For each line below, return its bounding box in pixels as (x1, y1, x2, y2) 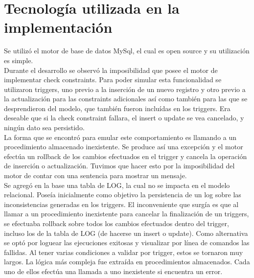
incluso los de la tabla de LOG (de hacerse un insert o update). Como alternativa (4, 228, 248, 238)
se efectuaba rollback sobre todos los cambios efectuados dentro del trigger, (4, 218, 229, 228)
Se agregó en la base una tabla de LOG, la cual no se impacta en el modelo (4, 180, 230, 190)
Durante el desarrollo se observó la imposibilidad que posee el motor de (4, 65, 218, 75)
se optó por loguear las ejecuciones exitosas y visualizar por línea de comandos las (4, 237, 250, 248)
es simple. (4, 55, 33, 65)
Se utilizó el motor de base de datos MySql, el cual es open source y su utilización (4, 46, 250, 56)
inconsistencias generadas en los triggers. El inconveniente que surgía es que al (4, 199, 239, 209)
